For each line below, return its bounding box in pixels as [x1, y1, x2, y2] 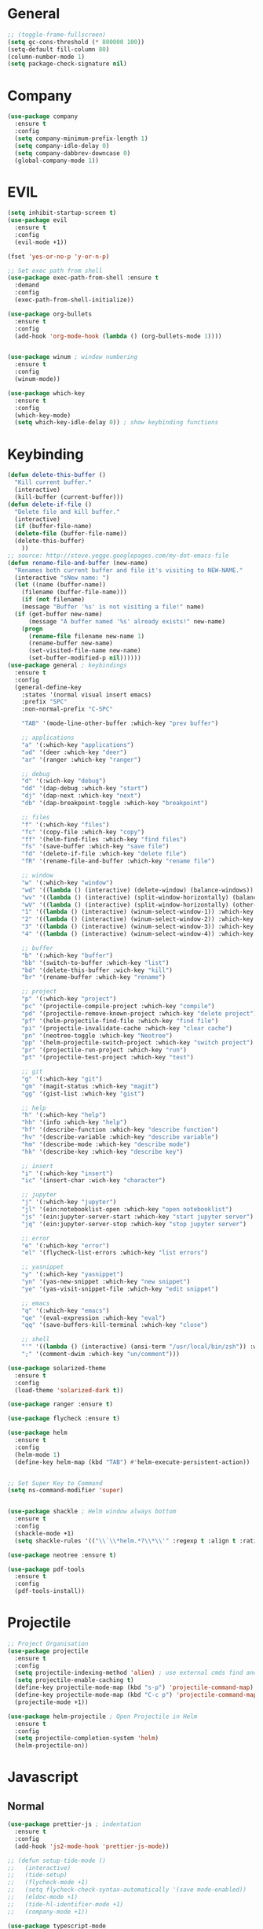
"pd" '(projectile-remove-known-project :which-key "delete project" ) [21, 1009, 258, 1018]
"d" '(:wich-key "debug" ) [21, 777, 107, 785]
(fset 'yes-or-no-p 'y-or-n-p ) [7, 253, 110, 261]
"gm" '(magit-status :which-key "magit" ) [21, 1082, 159, 1090]
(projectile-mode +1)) [14, 1698, 89, 1706]
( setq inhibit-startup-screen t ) [7, 209, 117, 217]
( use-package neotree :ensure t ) [7, 1551, 117, 1559]
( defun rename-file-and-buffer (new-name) [7, 559, 148, 567]
